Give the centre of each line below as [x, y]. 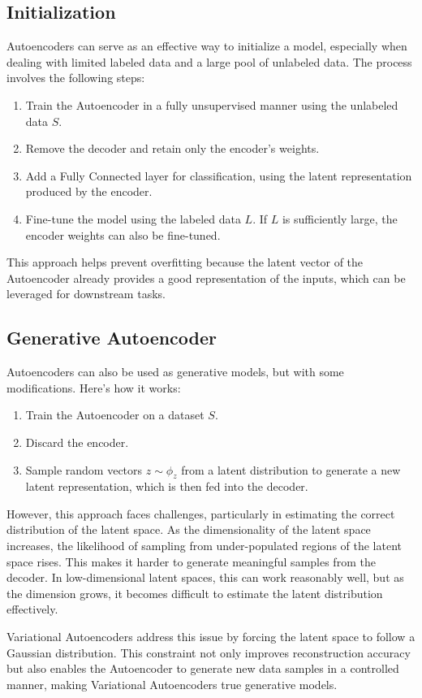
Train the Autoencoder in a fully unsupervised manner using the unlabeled [212, 104]
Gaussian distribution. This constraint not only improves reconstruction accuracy [209, 652]
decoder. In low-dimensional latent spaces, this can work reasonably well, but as [205, 577]
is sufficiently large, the [340, 218]
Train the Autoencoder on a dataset [115, 415]
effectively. [32, 609]
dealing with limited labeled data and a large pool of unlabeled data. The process [209, 61]
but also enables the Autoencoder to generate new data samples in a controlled [203, 668]
